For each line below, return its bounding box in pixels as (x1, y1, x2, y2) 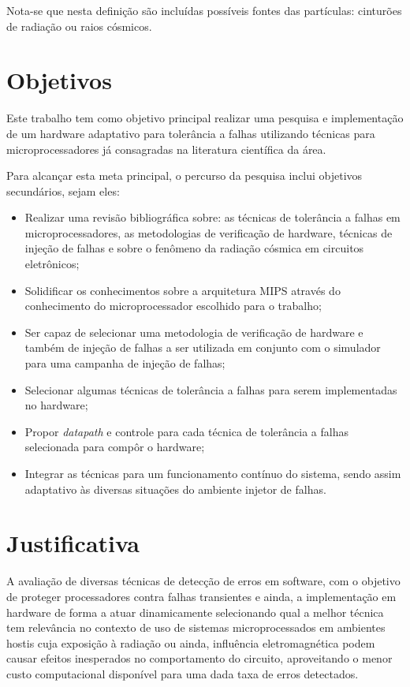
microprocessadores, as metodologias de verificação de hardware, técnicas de (24, 224, 393, 241)
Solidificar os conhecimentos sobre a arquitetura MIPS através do (24, 282, 341, 298)
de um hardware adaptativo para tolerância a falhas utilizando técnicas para (6, 125, 375, 141)
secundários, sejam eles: (6, 182, 120, 199)
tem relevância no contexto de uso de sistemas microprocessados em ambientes (6, 619, 386, 636)
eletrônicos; (24, 256, 80, 272)
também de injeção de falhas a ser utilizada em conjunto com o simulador (24, 339, 381, 356)
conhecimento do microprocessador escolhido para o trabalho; (24, 297, 322, 314)
